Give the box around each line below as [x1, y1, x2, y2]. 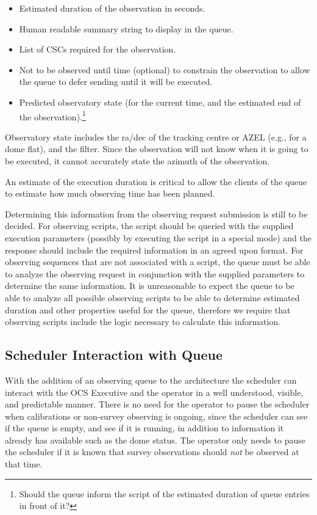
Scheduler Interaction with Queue [5, 345, 223, 364]
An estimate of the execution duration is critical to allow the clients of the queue [5, 175, 307, 188]
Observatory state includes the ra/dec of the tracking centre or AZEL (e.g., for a [5, 130, 307, 143]
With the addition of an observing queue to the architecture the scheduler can [5, 373, 297, 386]
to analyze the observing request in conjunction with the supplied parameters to [5, 267, 305, 280]
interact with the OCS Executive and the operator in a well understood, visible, [5, 385, 304, 398]
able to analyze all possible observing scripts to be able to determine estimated [5, 291, 300, 304]
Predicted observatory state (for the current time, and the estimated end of [19, 95, 301, 108]
